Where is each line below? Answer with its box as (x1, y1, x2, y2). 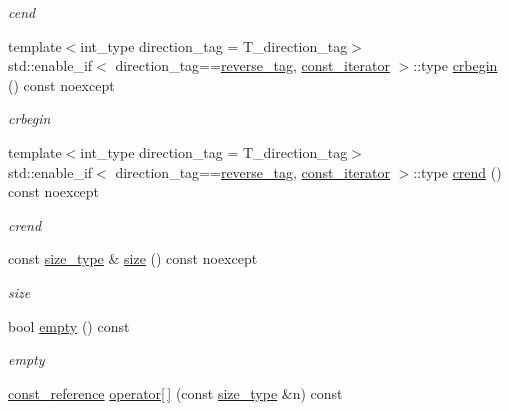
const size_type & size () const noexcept (8, 248, 258, 269)
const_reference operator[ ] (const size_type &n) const (8, 382, 343, 403)
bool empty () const (8, 315, 130, 336)
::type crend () (413, 161, 502, 182)
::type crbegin (413, 55, 498, 76)
